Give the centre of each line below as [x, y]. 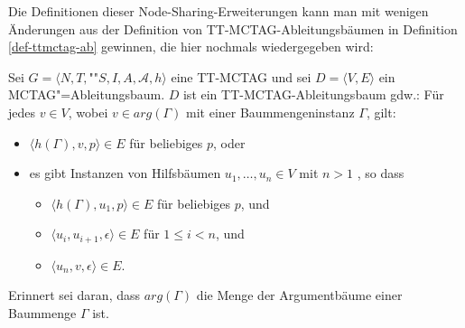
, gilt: [381, 112]
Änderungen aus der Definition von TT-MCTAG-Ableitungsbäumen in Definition [233, 28]
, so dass [381, 173]
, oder [229, 142]
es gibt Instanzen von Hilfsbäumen [125, 173]
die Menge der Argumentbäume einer [299, 295]
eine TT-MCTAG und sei [241, 76]
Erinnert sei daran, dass [74, 295]
